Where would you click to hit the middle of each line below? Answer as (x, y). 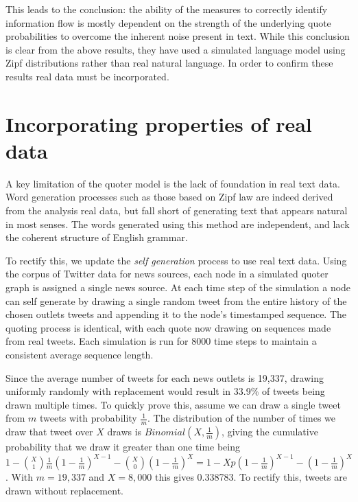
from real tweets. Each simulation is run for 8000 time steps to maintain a (161, 341)
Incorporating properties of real (159, 123)
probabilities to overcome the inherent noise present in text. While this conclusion (178, 36)
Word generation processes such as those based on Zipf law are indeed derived (169, 197)
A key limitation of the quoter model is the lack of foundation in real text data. (173, 183)
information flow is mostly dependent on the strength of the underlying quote (168, 22)
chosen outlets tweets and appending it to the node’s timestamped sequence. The (176, 314)
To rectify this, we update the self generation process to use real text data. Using (176, 260)
